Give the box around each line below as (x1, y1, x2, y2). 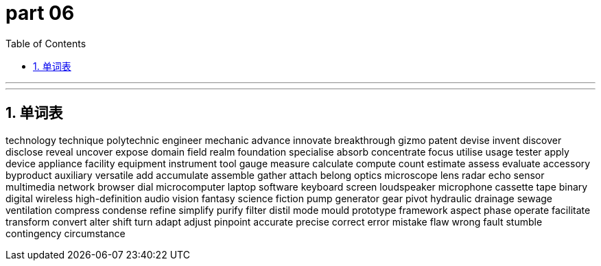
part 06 (5, 1, 75, 25)
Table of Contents (5, 37, 86, 49)
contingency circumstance (5, 227, 126, 239)
